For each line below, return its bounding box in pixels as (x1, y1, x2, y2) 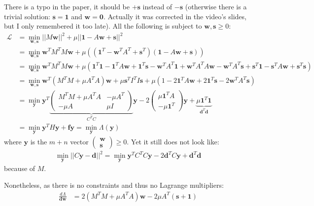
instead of (142, 1, 173, 11)
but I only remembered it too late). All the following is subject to (4, 21, 202, 31)
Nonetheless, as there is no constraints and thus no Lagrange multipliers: (4, 180, 224, 190)
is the (30, 136, 47, 146)
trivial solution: (4, 11, 50, 21)
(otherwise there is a (185, 1, 247, 11)
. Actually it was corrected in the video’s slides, (103, 11, 246, 21)
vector (70, 136, 89, 146)
